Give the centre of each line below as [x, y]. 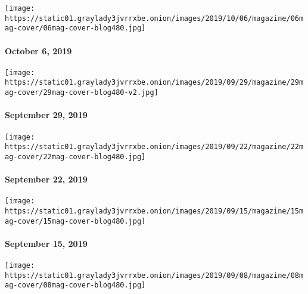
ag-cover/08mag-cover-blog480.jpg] [75, 285]
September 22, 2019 [46, 179]
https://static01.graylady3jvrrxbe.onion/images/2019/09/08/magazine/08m [154, 275]
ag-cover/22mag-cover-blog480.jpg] [75, 157]
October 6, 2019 [38, 50]
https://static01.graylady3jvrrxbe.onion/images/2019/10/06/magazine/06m [154, 18]
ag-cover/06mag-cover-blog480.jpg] [75, 28]
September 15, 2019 [46, 243]
